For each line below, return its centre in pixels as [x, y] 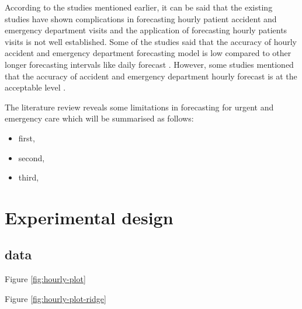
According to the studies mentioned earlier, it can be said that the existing [139, 7]
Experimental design [89, 217]
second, [32, 157]
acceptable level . [35, 87]
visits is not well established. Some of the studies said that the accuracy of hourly [151, 41]
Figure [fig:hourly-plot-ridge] [55, 298]
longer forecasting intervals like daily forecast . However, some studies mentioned [149, 64]
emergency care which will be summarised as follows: [99, 118]
